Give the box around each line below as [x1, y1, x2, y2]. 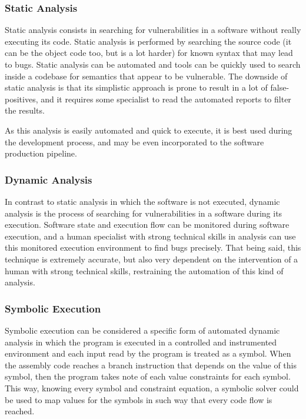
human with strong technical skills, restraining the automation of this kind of [5, 264, 284, 277]
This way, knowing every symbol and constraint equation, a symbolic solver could [5, 381, 299, 394]
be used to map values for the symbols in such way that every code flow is [5, 393, 272, 405]
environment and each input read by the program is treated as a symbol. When [5, 347, 291, 360]
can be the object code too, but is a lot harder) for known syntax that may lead [5, 46, 293, 59]
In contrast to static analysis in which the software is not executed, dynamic [5, 195, 280, 207]
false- [270, 81, 290, 94]
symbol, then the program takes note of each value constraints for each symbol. [5, 370, 291, 383]
